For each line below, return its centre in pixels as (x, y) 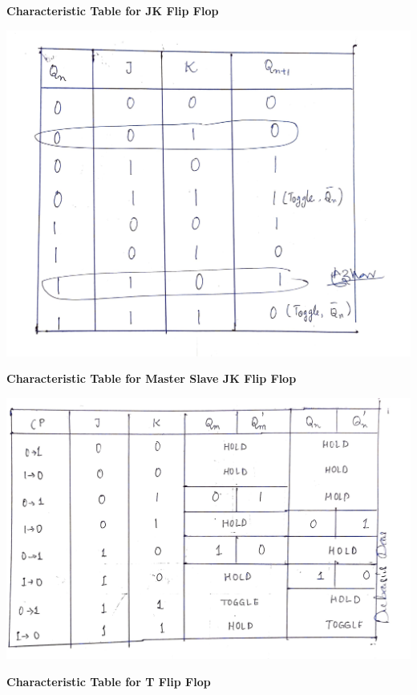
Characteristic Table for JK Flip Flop (113, 10)
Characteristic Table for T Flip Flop (109, 681)
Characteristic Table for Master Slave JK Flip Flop (152, 378)
